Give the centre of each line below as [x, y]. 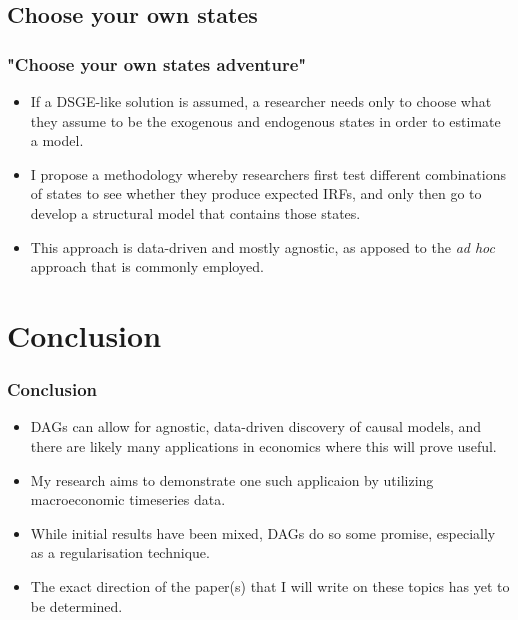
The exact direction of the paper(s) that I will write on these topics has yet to [270, 585]
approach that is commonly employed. [147, 266]
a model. [57, 140]
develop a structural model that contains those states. [195, 212]
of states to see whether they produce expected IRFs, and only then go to [256, 193]
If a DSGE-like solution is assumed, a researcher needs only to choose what [261, 101]
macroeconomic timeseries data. [128, 499]
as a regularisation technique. [120, 552]
